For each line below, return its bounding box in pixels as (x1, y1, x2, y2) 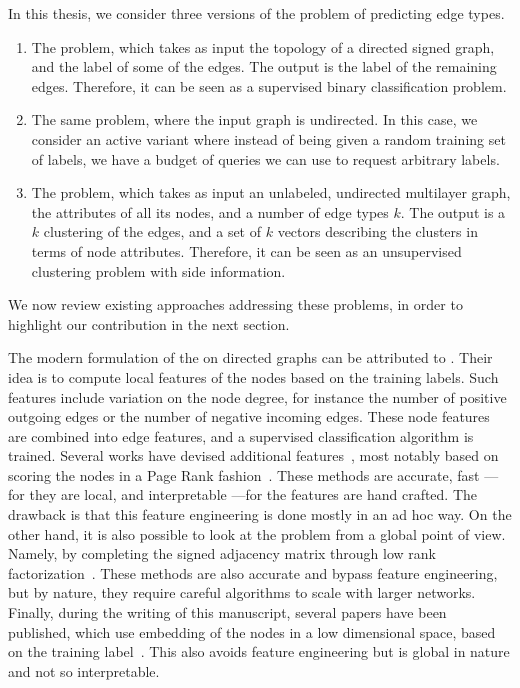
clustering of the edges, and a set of (43, 221, 262, 242)
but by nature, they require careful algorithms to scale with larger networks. (8, 582, 476, 603)
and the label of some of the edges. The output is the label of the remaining (31, 56, 497, 77)
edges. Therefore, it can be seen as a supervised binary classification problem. (31, 75, 507, 96)
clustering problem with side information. (31, 260, 286, 281)
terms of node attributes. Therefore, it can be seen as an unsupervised (31, 240, 462, 261)
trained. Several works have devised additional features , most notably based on (8, 445, 499, 466)
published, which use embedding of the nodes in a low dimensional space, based (8, 621, 496, 642)
